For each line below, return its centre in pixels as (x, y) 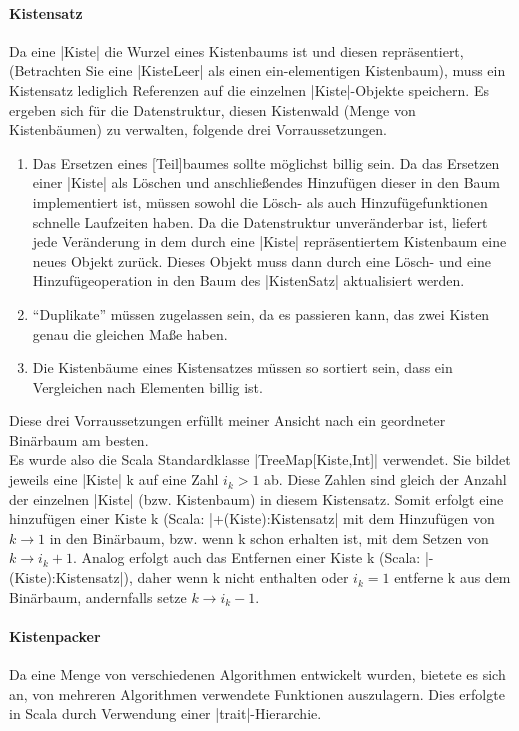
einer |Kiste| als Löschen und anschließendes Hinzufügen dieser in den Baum (266, 182)
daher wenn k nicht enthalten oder (243, 577)
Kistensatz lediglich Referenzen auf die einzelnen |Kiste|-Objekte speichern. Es (249, 89)
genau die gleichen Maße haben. (130, 333)
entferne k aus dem (452, 577)
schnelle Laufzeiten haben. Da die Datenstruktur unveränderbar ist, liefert (260, 221)
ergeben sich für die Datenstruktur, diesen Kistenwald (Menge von (212, 109)
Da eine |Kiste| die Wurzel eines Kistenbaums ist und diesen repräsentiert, (236, 50)
